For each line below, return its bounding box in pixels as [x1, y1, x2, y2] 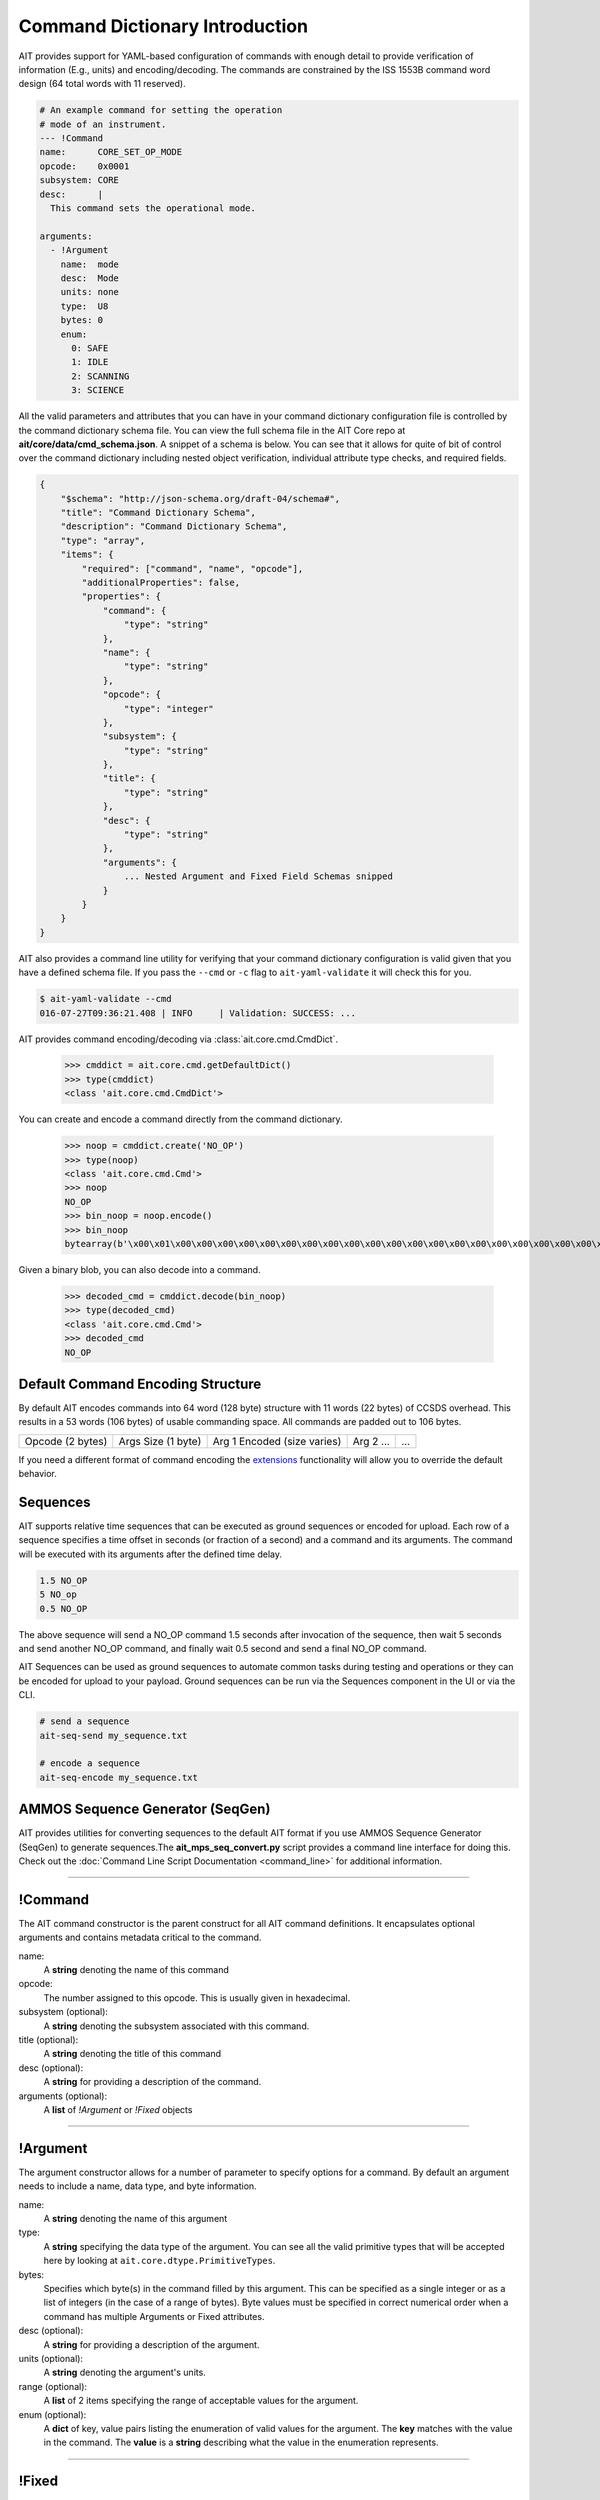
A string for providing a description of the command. [43, 2076, 262, 2088]
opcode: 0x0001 [39, 160, 130, 172]
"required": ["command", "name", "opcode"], [81, 563, 304, 574]
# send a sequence [39, 1716, 130, 1727]
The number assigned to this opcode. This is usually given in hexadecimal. [43, 1991, 351, 2004]
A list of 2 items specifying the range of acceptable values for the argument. [43, 2395, 359, 2407]
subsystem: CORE [39, 175, 120, 186]
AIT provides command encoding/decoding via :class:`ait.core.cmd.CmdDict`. [18, 1033, 339, 1045]
